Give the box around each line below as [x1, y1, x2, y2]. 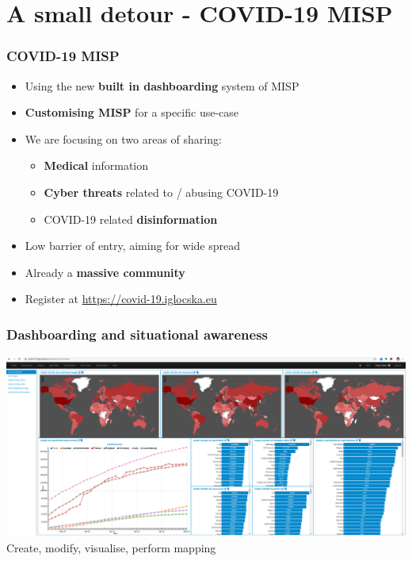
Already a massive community [25, 263, 185, 280]
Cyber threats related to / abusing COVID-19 [44, 183, 279, 200]
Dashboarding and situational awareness [6, 324, 269, 344]
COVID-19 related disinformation [44, 210, 218, 227]
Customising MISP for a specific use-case [25, 104, 239, 121]
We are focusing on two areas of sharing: [25, 130, 222, 147]
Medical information [44, 157, 149, 174]
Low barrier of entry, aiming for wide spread [25, 237, 240, 254]
